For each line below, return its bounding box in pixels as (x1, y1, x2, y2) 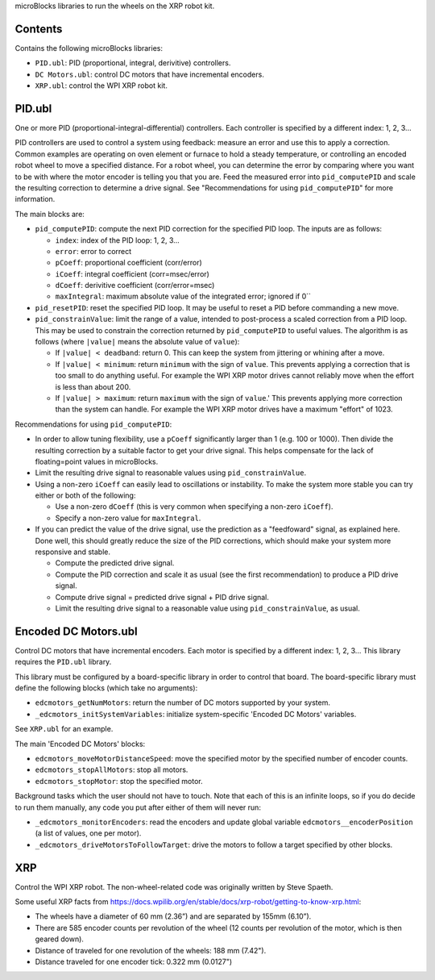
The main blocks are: (14, 209, 85, 219)
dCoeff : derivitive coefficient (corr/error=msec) (55, 281, 215, 290)
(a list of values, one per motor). (35, 828, 142, 838)
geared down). (35, 934, 85, 944)
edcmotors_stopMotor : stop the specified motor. (35, 776, 203, 786)
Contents (14, 22, 63, 35)
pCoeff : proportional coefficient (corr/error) (55, 258, 203, 268)
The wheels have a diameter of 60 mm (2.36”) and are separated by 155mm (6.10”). (35, 911, 312, 921)
